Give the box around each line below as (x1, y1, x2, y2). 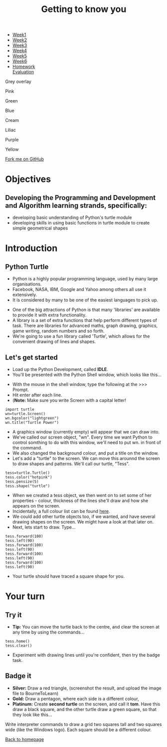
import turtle (5, 407, 35, 412)
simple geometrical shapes (12, 225, 68, 231)
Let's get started (5, 353, 58, 361)
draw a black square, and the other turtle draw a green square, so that (12, 706, 157, 712)
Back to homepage (5, 736, 44, 742)
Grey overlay (5, 78, 31, 84)
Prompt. (12, 386, 29, 392)
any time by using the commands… (12, 629, 85, 635)
